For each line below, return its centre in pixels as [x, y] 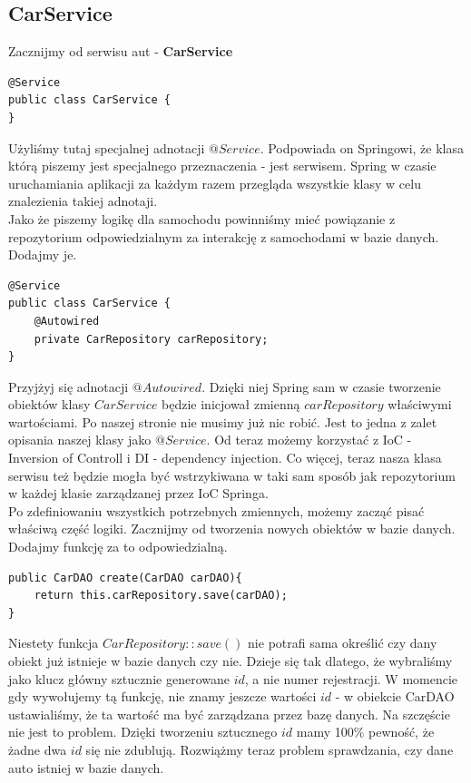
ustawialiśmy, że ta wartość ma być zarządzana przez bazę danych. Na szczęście [229, 714]
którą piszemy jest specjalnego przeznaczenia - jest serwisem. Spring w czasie [222, 166]
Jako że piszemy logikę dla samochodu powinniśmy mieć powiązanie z [202, 218]
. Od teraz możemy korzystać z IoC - [309, 440]
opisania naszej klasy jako [80, 440]
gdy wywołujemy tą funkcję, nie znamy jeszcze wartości [162, 696]
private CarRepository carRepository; [151, 339]
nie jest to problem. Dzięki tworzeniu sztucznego [143, 732]
